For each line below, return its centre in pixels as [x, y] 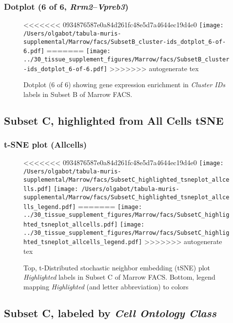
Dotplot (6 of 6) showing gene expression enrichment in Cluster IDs [125, 85]
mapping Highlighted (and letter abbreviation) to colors [106, 286]
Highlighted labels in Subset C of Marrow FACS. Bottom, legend [119, 277]
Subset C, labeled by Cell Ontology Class [110, 313]
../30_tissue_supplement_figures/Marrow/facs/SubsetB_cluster [126, 59]
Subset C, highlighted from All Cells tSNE [114, 120]
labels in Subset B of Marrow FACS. [78, 94]
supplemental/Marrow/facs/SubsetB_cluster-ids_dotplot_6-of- [125, 42]
